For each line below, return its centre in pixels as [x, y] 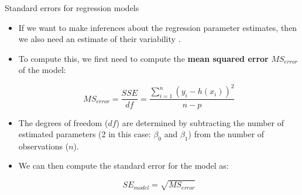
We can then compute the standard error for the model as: [123, 166]
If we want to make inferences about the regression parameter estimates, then [158, 27]
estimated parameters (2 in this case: [85, 134]
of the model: [42, 70]
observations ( [44, 146]
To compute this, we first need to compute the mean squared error [143, 58]
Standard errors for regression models [72, 8]
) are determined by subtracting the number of [200, 122]
